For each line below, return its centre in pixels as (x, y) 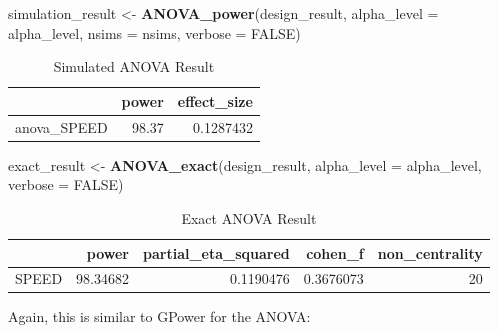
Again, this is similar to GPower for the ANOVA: (159, 316)
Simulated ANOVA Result (134, 66)
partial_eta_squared (216, 252)
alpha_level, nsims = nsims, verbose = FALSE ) (154, 32)
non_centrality (430, 252)
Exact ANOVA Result (249, 217)
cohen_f (335, 252)
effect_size (215, 100)
